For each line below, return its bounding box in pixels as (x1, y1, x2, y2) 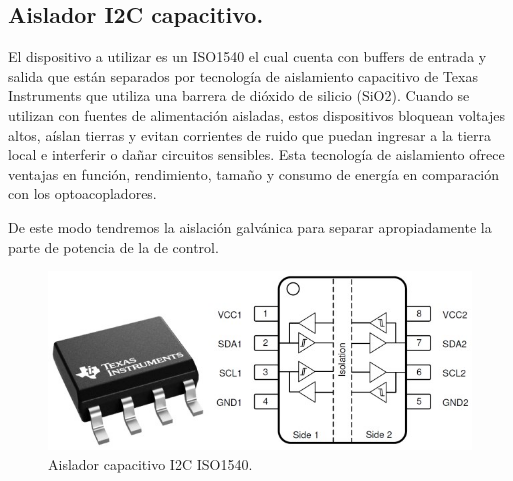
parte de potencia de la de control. (8, 236, 219, 257)
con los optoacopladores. (8, 183, 157, 204)
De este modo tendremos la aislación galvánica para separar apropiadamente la (8, 216, 492, 237)
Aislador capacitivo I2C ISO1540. (48, 453, 253, 474)
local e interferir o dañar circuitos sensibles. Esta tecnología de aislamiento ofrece (8, 144, 505, 165)
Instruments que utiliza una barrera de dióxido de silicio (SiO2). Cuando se (8, 85, 470, 106)
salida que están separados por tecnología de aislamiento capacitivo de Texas (8, 65, 478, 86)
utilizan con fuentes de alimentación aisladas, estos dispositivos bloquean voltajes (8, 104, 505, 125)
